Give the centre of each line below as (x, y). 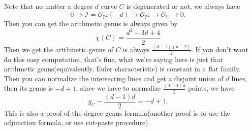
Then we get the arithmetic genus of (59, 49)
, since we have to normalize (118, 88)
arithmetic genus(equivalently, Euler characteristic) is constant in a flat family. (122, 69)
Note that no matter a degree (48, 6)
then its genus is (29, 88)
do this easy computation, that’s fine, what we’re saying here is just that (114, 59)
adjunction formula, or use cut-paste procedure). (77, 122)
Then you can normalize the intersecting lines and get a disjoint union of (114, 78)
